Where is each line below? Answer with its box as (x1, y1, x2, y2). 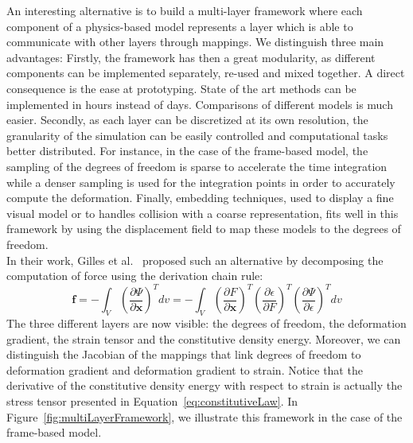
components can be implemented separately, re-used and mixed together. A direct (6, 64, 405, 81)
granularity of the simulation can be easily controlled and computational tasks (6, 126, 388, 143)
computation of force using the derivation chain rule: (6, 267, 263, 284)
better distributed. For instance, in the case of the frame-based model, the (6, 142, 368, 159)
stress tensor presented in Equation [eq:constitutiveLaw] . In (6, 392, 298, 409)
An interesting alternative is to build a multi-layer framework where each (6, 2, 363, 18)
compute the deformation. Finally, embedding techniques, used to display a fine (6, 189, 394, 206)
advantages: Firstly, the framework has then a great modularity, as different (6, 49, 376, 65)
